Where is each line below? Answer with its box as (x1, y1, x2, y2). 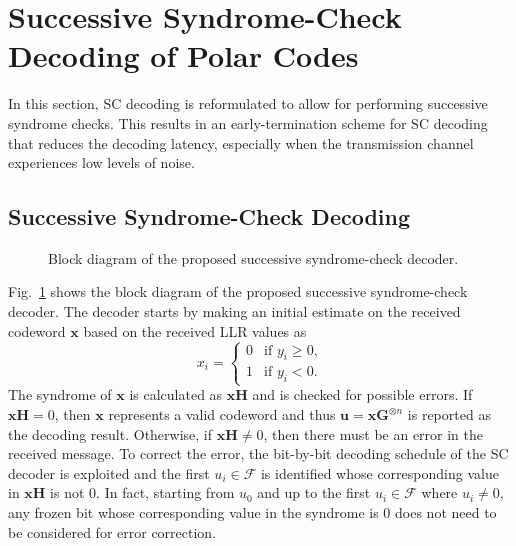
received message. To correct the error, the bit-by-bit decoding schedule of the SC (8, 443, 509, 464)
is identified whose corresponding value (260, 462, 499, 483)
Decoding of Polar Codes (8, 35, 359, 76)
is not (50, 482, 85, 503)
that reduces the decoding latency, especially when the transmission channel (8, 132, 474, 153)
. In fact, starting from (96, 482, 235, 503)
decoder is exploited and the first (8, 462, 210, 483)
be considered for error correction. (8, 521, 217, 542)
